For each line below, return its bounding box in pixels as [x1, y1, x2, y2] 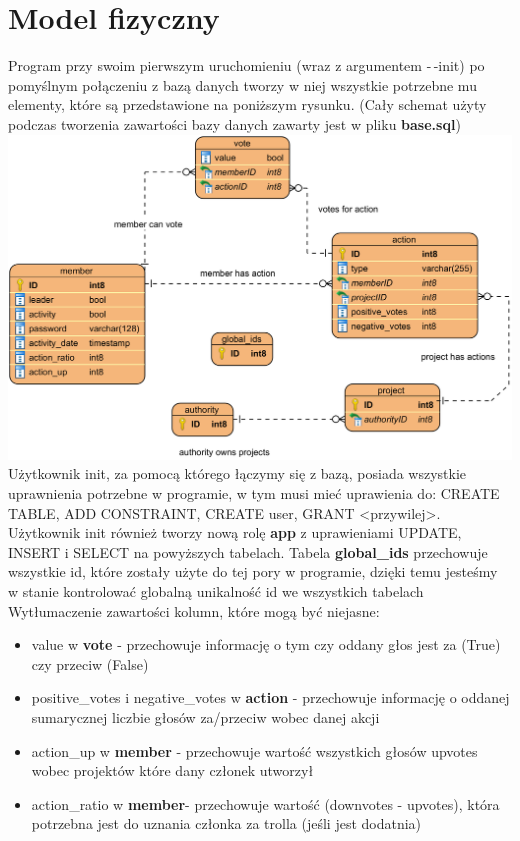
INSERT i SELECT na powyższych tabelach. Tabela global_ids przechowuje [8, 541, 488, 562]
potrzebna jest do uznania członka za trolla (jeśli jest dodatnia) [31, 813, 422, 834]
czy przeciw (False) [31, 653, 149, 674]
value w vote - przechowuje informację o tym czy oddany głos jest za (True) [31, 634, 501, 655]
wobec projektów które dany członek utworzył [31, 760, 314, 781]
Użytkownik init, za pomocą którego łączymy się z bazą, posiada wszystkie [8, 463, 467, 484]
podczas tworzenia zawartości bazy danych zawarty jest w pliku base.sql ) [8, 113, 461, 134]
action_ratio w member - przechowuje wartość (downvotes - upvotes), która [31, 793, 500, 814]
